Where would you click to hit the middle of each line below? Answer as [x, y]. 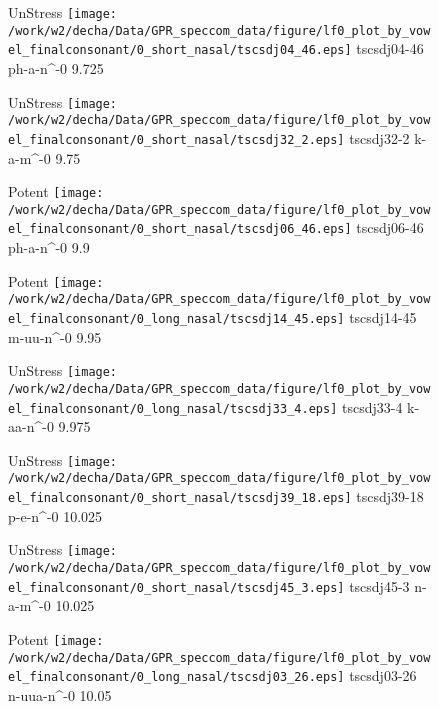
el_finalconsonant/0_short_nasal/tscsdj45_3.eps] [176, 587]
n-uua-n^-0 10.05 [60, 694]
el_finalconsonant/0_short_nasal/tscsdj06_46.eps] [180, 229]
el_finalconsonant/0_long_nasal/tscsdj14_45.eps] [176, 319]
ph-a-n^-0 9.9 [49, 247]
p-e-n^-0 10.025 [55, 515]
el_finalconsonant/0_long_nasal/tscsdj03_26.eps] [176, 677]
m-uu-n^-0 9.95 [55, 336]
